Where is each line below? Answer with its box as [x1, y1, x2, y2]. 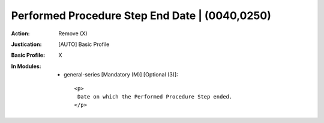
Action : [11, 30, 30, 37]
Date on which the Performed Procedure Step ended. [77, 93, 233, 100]
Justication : [11, 41, 42, 48]
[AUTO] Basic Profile [58, 41, 110, 48]
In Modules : [11, 63, 41, 70]
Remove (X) [58, 30, 88, 37]
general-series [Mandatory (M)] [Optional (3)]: [64, 71, 178, 78]
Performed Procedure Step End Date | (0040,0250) [11, 9, 271, 22]
